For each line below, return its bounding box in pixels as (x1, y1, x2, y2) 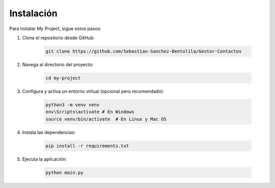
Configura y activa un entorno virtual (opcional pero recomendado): (22, 88, 164, 94)
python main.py (45, 170, 84, 175)
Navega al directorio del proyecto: (22, 61, 94, 67)
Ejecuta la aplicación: (22, 156, 67, 162)
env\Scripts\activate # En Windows (45, 109, 134, 115)
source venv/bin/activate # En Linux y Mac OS (45, 116, 167, 122)
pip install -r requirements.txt (45, 143, 129, 149)
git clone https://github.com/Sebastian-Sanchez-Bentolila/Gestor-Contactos (45, 48, 242, 54)
